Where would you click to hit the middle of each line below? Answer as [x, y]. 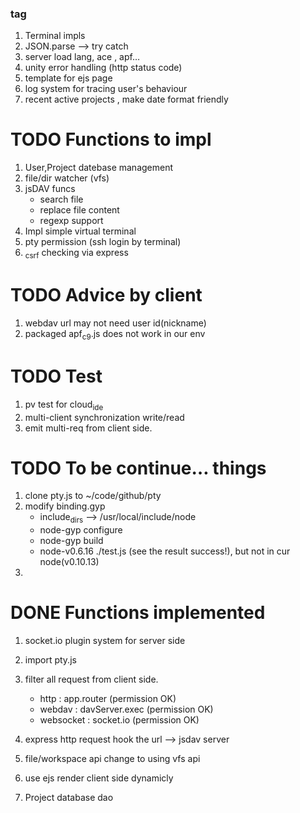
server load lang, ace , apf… [82, 57]
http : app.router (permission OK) [108, 699]
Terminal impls [55, 36]
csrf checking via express [76, 254]
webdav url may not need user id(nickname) [115, 323]
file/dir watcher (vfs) [67, 178]
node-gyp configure [81, 530]
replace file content [79, 210]
